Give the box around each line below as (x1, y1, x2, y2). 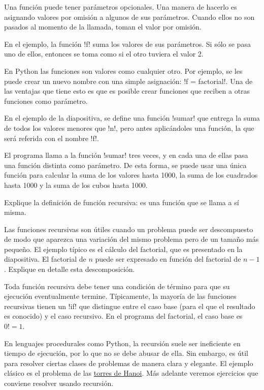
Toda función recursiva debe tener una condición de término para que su (4, 281, 230, 291)
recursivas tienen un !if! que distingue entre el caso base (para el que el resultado (4, 300, 255, 311)
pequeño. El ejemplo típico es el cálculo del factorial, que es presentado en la (4, 243, 243, 254)
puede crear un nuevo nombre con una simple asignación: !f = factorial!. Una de (4, 75, 253, 86)
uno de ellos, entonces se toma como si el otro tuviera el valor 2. (4, 48, 204, 59)
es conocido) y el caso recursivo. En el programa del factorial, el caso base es (4, 311, 243, 321)
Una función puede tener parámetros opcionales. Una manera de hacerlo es (4, 2, 237, 12)
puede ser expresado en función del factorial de (95, 254, 241, 264)
